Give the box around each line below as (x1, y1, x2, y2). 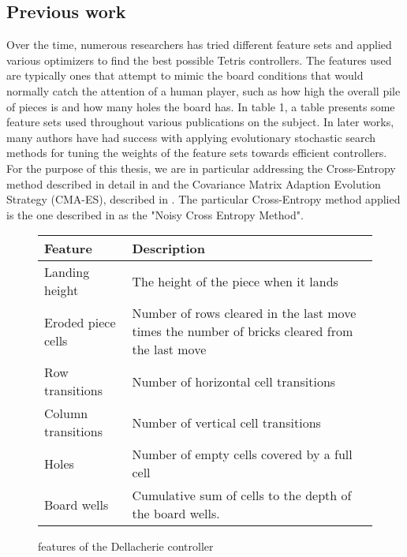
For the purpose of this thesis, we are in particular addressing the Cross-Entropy (6, 159, 396, 176)
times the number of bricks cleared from (132, 322, 353, 341)
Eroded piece (44, 312, 116, 331)
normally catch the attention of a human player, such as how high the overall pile (6, 82, 401, 99)
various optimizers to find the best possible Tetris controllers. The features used (6, 51, 392, 68)
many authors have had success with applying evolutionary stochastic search (6, 129, 376, 145)
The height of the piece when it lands (132, 271, 338, 290)
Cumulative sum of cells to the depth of (132, 486, 352, 505)
